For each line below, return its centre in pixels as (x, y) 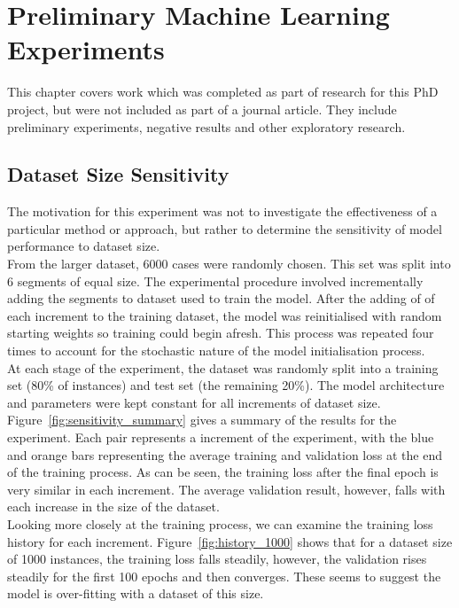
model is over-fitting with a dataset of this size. (136, 593)
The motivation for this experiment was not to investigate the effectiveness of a (222, 211)
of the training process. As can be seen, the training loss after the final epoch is (223, 472)
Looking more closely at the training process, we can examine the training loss (220, 523)
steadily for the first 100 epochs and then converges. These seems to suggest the (224, 576)
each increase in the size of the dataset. (113, 507)
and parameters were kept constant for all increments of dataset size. (194, 402)
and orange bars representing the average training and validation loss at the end (225, 454)
